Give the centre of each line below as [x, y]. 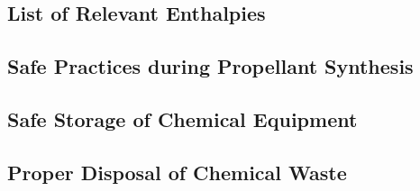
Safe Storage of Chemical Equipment [183, 118]
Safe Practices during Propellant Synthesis [210, 66]
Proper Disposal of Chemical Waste [177, 172]
